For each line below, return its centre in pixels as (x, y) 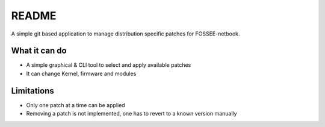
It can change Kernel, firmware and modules (81, 73)
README (34, 16)
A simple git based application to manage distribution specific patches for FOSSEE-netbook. (125, 34)
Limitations (32, 91)
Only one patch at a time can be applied (76, 105)
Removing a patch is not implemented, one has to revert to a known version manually (132, 114)
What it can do (39, 51)
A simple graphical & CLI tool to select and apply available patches (109, 65)
